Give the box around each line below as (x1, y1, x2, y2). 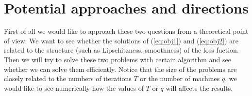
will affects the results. (166, 82, 233, 93)
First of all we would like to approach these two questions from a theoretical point (4, 26, 249, 36)
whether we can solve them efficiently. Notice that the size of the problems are (4, 64, 237, 74)
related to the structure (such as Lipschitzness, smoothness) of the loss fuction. (4, 45, 239, 55)
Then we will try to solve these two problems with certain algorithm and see (4, 54, 231, 64)
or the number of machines (140, 73, 220, 83)
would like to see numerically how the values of (4, 82, 144, 93)
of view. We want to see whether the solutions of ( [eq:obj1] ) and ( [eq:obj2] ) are (4, 35, 238, 45)
